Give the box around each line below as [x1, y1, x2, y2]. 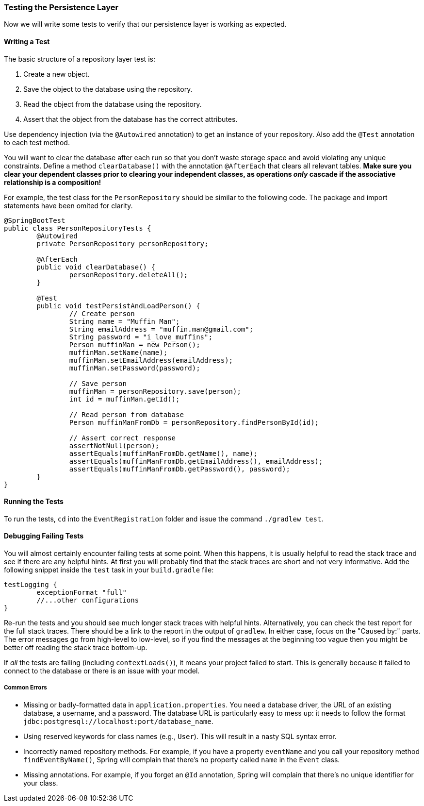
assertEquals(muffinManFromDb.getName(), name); [69, 449, 258, 457]
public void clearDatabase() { [36, 263, 155, 271]
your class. [23, 778, 58, 787]
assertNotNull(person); [69, 441, 160, 450]
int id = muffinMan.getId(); [69, 395, 180, 403]
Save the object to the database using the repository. [23, 84, 193, 93]
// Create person [69, 309, 135, 318]
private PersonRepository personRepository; [36, 239, 209, 248]
